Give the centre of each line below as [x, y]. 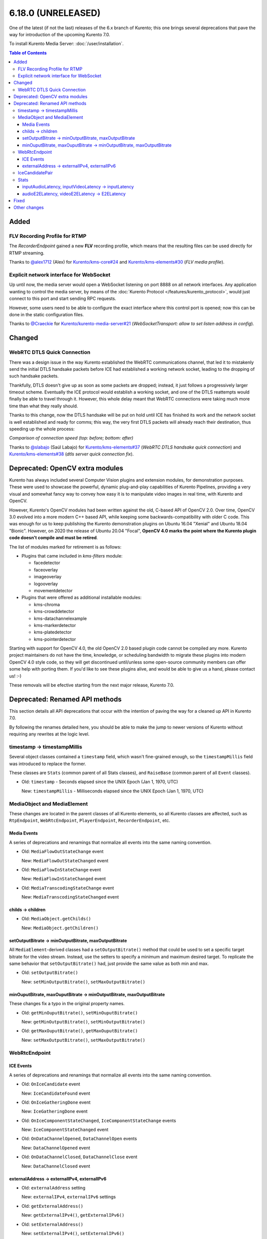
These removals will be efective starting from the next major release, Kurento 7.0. [92, 685]
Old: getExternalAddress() [52, 1206]
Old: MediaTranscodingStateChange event [68, 888]
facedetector [47, 563]
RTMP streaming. [27, 253]
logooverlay [46, 584]
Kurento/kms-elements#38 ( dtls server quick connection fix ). [71, 454]
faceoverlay [46, 569]
